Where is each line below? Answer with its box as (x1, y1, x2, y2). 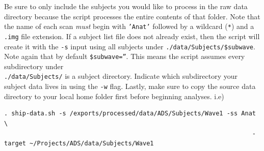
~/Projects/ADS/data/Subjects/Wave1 (30, 140, 154, 147)
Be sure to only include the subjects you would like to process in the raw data (4, 1, 248, 11)
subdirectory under (4, 61, 64, 71)
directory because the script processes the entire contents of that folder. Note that (4, 11, 260, 21)
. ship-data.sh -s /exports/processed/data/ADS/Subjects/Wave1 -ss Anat (4, 110, 256, 117)
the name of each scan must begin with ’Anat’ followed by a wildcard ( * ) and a (4, 21, 254, 32)
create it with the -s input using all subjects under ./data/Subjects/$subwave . (4, 41, 255, 51)
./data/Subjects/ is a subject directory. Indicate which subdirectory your (4, 71, 237, 81)
